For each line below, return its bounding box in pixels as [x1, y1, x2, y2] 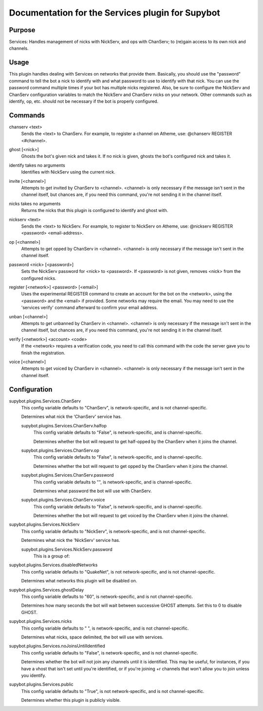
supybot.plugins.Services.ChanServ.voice [21, 497, 105, 503]
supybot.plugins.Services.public [9, 681, 74, 687]
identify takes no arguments [9, 162, 65, 168]
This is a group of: [33, 553, 70, 559]
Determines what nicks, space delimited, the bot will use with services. [21, 634, 164, 640]
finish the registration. [21, 350, 65, 356]
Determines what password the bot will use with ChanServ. [33, 488, 152, 494]
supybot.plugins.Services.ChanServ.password [21, 472, 114, 478]
